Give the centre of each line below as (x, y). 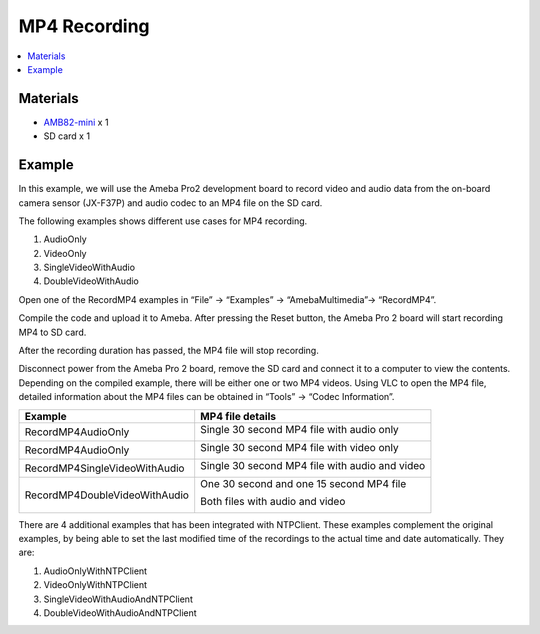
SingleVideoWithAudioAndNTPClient (118, 599)
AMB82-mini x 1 (76, 122)
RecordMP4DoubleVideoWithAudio (107, 495)
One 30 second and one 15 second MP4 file (303, 483)
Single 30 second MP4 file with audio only (299, 429)
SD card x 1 (66, 136)
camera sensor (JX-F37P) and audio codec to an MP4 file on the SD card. (170, 202)
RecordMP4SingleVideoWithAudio (104, 468)
